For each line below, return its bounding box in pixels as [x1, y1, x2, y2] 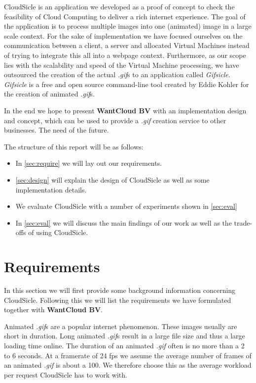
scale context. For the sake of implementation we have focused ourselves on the [4, 30, 243, 41]
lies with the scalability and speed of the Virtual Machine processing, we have [4, 59, 239, 70]
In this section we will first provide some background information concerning [4, 285, 236, 295]
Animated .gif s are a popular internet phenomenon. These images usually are [4, 321, 237, 331]
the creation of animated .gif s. [4, 89, 95, 99]
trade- [234, 217, 253, 228]
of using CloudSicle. [28, 227, 88, 238]
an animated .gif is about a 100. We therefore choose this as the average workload [4, 360, 252, 370]
